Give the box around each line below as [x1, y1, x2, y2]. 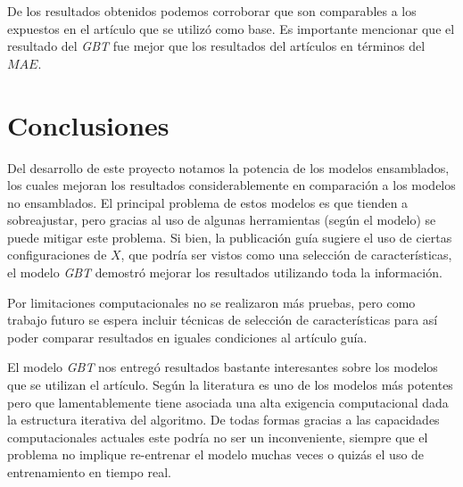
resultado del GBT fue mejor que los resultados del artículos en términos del [7, 37, 426, 55]
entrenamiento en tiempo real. [7, 463, 172, 481]
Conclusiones [7, 106, 169, 143]
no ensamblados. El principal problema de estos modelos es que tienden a [7, 193, 409, 211]
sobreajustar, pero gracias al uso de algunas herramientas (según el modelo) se [7, 210, 436, 229]
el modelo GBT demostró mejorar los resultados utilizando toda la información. [7, 263, 442, 282]
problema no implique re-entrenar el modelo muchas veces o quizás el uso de [7, 445, 425, 464]
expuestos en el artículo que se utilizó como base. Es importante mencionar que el [7, 19, 455, 37]
